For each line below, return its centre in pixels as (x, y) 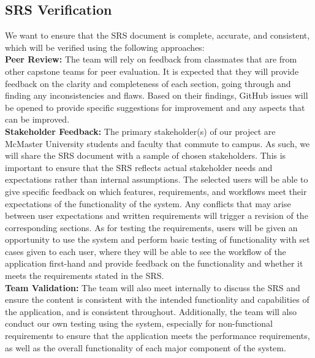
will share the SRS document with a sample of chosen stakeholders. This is (146, 155)
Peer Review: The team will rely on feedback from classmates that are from (151, 59)
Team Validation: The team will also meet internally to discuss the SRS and (153, 287)
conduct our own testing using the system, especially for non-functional (139, 323)
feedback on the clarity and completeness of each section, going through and (148, 83)
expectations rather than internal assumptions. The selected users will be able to (157, 179)
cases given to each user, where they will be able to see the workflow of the (146, 251)
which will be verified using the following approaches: (105, 47)
